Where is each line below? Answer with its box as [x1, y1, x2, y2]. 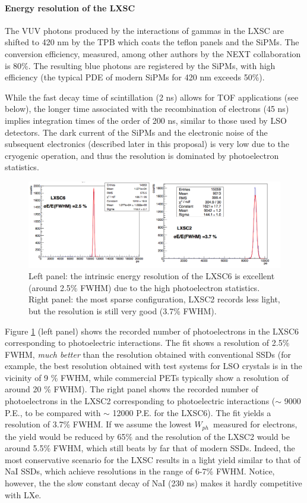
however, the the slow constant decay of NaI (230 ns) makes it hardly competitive [5, 477, 302, 489]
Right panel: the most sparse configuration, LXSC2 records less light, [29, 293, 280, 305]
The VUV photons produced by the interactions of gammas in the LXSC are [5, 24, 284, 36]
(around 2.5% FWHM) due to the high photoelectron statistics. [29, 281, 260, 293]
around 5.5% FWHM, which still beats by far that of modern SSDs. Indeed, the [5, 442, 295, 454]
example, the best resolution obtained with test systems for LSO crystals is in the [5, 360, 302, 372]
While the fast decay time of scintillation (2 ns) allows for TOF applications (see [5, 90, 299, 103]
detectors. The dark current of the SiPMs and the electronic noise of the [5, 126, 268, 138]
